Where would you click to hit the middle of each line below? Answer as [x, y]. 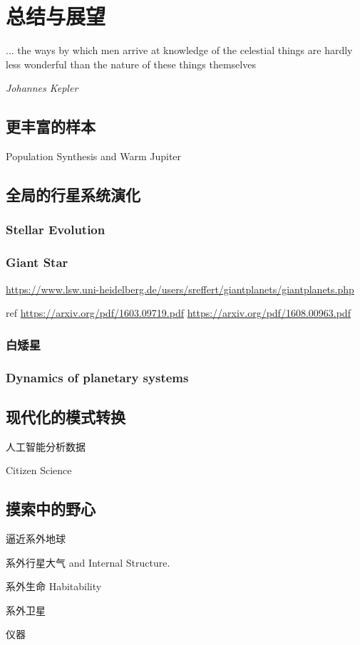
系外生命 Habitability [54, 586]
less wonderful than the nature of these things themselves [131, 64]
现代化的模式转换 [66, 416]
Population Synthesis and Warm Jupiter [94, 156]
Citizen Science [39, 470]
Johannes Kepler [42, 88]
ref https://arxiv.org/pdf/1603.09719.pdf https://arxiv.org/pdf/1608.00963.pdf [178, 313]
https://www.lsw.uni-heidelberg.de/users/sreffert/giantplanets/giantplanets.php [180, 289]
